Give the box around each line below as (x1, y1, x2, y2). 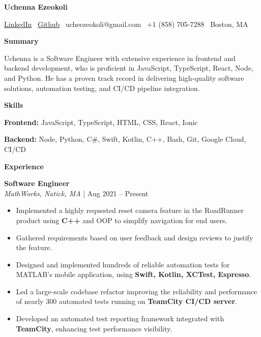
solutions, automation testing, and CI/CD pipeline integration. (4, 82, 200, 93)
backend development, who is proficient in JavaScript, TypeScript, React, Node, (4, 63, 253, 73)
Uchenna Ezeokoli (4, 2, 68, 12)
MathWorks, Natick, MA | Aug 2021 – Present (4, 188, 149, 198)
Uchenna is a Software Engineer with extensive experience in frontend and (4, 52, 236, 63)
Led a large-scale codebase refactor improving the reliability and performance (16, 286, 257, 296)
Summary (4, 36, 39, 46)
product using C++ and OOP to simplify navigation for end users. (16, 215, 227, 225)
